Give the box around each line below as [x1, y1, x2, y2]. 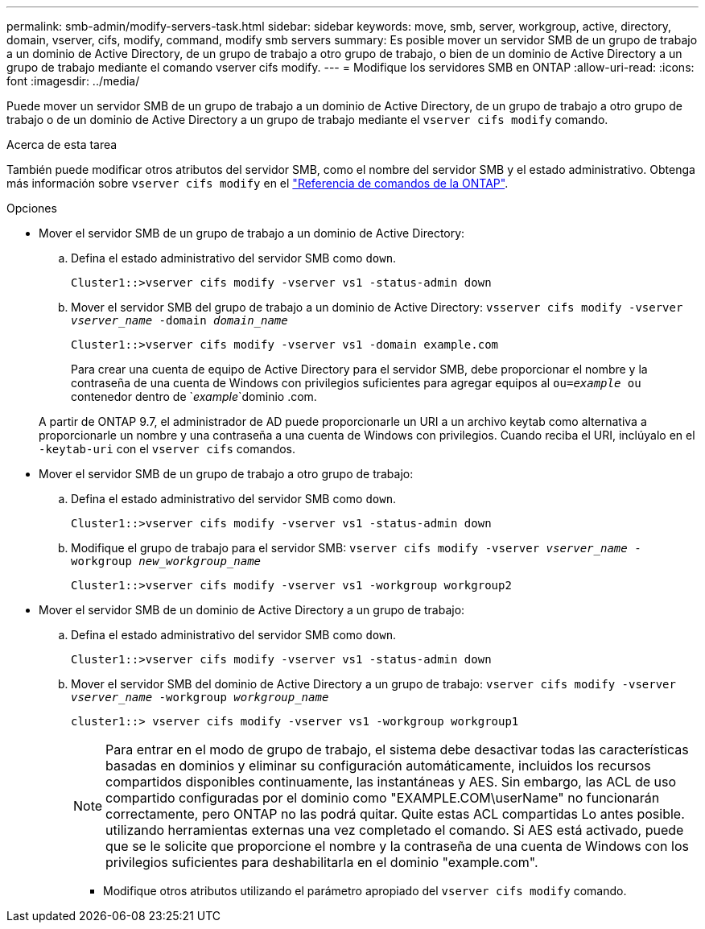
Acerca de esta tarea [6, 138, 117, 151]
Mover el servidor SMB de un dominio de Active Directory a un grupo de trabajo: [39, 603, 465, 617]
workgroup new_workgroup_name [71, 555, 262, 568]
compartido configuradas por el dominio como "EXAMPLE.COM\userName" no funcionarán [105, 790, 660, 806]
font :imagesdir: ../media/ [6, 74, 140, 88]
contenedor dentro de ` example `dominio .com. [71, 390, 317, 403]
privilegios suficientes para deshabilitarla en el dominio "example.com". [105, 854, 538, 870]
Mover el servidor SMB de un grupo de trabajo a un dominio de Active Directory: [39, 226, 465, 240]
